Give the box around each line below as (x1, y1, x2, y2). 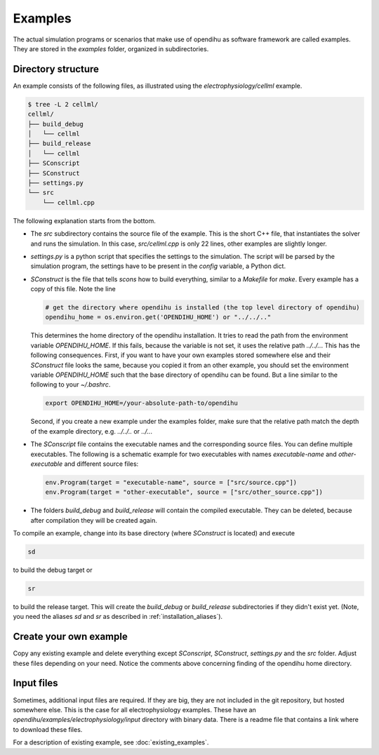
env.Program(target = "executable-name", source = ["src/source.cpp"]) (45, 478, 298, 486)
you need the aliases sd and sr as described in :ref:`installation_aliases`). (13, 613, 223, 621)
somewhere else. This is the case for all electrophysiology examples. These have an (13, 705, 256, 714)
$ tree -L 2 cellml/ (27, 100, 98, 108)
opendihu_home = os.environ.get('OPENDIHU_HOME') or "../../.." (45, 313, 272, 321)
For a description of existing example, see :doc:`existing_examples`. (13, 738, 209, 747)
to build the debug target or (13, 566, 93, 575)
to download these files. (13, 725, 83, 733)
